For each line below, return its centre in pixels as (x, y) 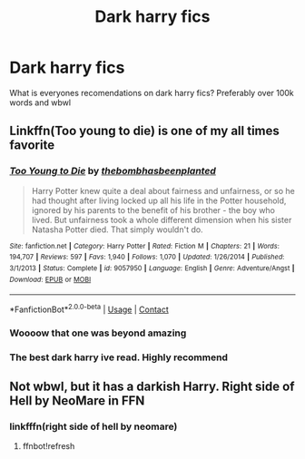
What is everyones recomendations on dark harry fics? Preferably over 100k (152, 93)
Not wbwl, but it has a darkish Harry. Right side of (152, 387)
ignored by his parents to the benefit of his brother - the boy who (153, 210)
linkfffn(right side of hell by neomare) (93, 426)
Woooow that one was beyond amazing (98, 333)
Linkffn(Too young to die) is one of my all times (144, 131)
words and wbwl (40, 103)
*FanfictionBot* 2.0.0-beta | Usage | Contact (89, 308)
